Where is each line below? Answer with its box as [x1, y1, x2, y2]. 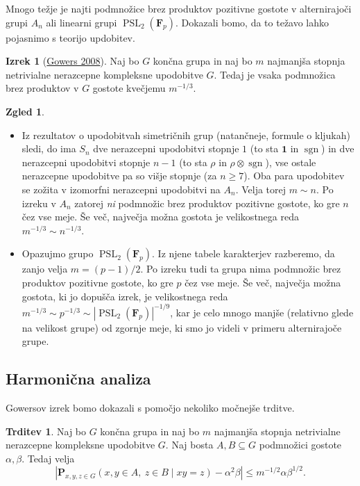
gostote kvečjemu [92, 81, 166, 95]
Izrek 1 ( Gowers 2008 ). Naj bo [6, 54, 139, 68]
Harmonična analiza [6, 368, 151, 389]
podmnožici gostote [259, 437, 342, 452]
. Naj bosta [165, 437, 214, 452]
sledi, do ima [22, 141, 76, 156]
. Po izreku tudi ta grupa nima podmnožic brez [140, 261, 341, 276]
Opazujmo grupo [22, 246, 94, 261]
